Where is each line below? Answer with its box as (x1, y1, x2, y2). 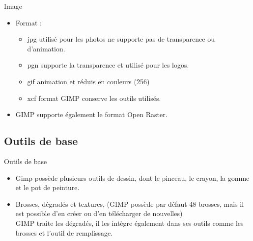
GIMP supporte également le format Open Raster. (15, 109, 168, 120)
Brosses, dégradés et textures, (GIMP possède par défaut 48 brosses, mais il (15, 198, 244, 209)
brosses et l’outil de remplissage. (15, 227, 113, 238)
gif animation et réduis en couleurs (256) (27, 76, 150, 86)
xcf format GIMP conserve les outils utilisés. (27, 93, 161, 103)
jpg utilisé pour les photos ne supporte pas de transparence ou (27, 34, 215, 44)
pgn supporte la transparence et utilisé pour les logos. (27, 60, 189, 70)
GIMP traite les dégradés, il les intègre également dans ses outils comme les (15, 217, 244, 228)
